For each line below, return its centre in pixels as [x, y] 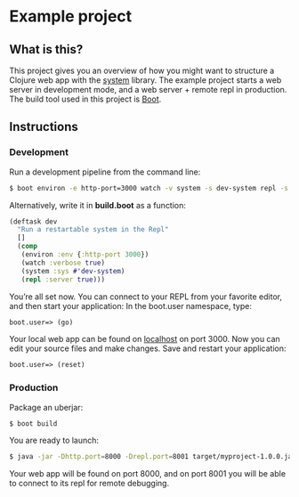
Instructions [44, 127]
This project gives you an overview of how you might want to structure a [142, 70]
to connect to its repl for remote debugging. [89, 484]
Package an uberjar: [46, 407]
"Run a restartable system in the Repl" [93, 230]
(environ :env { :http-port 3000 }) [85, 255]
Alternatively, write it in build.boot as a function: [98, 205]
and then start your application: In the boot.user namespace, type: [130, 306]
